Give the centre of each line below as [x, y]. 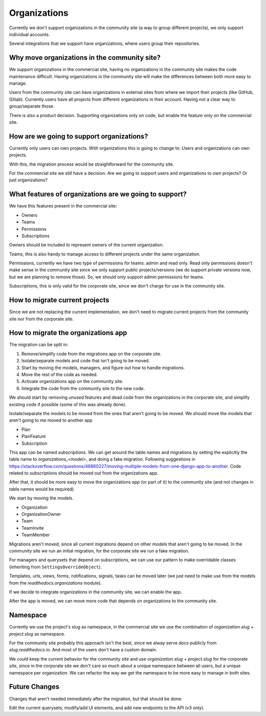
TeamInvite [33, 528]
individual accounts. [30, 34]
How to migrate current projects [59, 300]
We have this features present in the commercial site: [63, 206]
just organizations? [28, 180]
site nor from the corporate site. [41, 319]
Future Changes [34, 687]
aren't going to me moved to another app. [51, 421]
